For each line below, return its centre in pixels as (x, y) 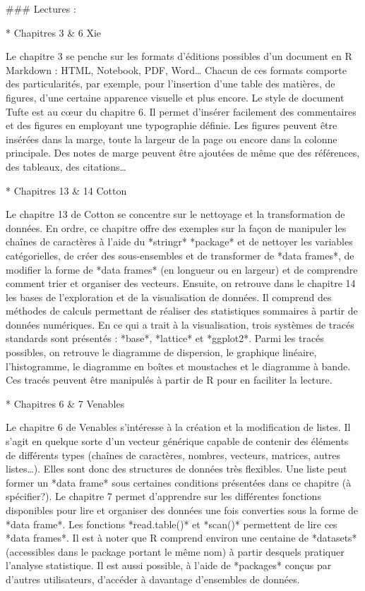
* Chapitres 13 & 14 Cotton (66, 190)
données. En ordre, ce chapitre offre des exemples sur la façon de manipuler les (176, 227)
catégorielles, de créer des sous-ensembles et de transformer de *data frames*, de (180, 255)
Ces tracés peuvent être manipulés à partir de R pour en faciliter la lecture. (169, 380)
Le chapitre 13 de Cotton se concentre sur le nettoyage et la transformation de (175, 214)
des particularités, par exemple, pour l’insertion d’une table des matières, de (170, 84)
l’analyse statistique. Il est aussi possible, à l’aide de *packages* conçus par (169, 565)
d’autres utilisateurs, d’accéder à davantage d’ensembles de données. (153, 579)
